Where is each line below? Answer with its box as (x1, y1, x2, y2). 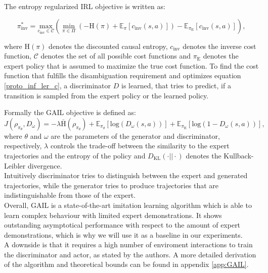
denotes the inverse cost (183, 40, 256, 51)
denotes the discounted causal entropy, (49, 40, 168, 51)
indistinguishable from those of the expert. (4, 190, 136, 200)
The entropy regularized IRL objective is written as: (4, 1, 165, 11)
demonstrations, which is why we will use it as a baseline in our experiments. (4, 229, 243, 240)
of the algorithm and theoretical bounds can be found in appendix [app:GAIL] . (4, 259, 249, 269)
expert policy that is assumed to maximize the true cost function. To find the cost (4, 60, 259, 71)
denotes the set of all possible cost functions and (40, 50, 191, 61)
